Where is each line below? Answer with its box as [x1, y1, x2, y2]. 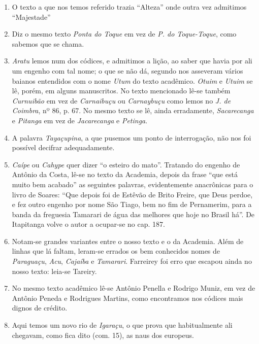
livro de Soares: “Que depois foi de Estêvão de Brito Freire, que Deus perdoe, [12, 189, 253, 199]
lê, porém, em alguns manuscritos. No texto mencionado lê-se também [12, 85, 231, 96]
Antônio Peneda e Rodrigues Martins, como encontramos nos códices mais [12, 292, 243, 303]
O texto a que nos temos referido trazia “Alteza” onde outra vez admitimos [12, 2, 247, 12]
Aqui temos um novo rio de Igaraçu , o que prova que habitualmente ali [12, 320, 233, 330]
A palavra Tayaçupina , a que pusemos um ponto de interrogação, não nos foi [12, 132, 251, 143]
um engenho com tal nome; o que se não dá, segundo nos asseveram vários [12, 65, 243, 76]
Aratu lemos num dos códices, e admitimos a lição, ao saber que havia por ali [12, 55, 252, 66]
